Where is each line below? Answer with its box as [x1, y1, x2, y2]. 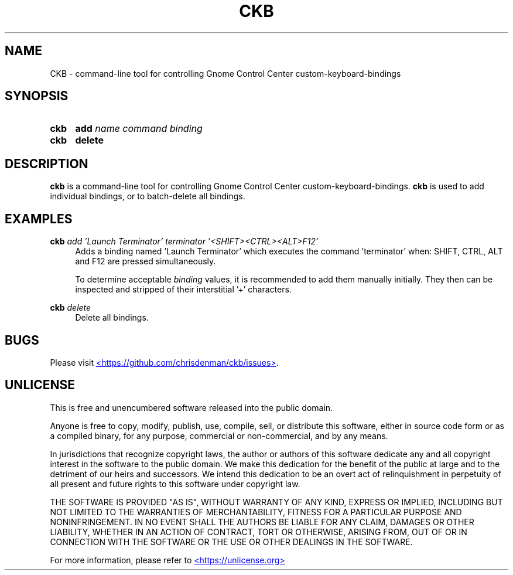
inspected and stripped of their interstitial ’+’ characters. [75, 284, 292, 295]
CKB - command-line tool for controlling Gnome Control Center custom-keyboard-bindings [50, 68, 401, 79]
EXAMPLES [5, 211, 73, 226]
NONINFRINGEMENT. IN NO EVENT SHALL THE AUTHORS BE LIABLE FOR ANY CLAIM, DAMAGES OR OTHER [50, 516, 474, 527]
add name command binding [75, 123, 203, 135]
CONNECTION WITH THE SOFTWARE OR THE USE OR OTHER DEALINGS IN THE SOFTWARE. [50, 536, 413, 547]
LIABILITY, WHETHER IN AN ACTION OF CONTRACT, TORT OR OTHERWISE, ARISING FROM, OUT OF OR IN [50, 526, 467, 537]
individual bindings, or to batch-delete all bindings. [50, 191, 245, 202]
